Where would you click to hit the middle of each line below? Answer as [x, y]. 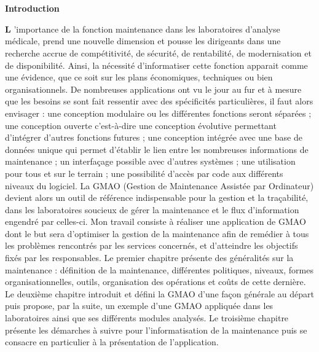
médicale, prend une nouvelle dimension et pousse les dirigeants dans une [143, 41]
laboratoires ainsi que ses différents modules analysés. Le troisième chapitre [147, 318]
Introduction [32, 8]
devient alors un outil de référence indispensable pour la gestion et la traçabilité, [157, 198]
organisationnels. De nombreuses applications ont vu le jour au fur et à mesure [153, 89]
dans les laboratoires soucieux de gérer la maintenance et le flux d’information [152, 209]
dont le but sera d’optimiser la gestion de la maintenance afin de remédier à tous [157, 233]
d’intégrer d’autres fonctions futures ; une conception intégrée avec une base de [154, 137]
